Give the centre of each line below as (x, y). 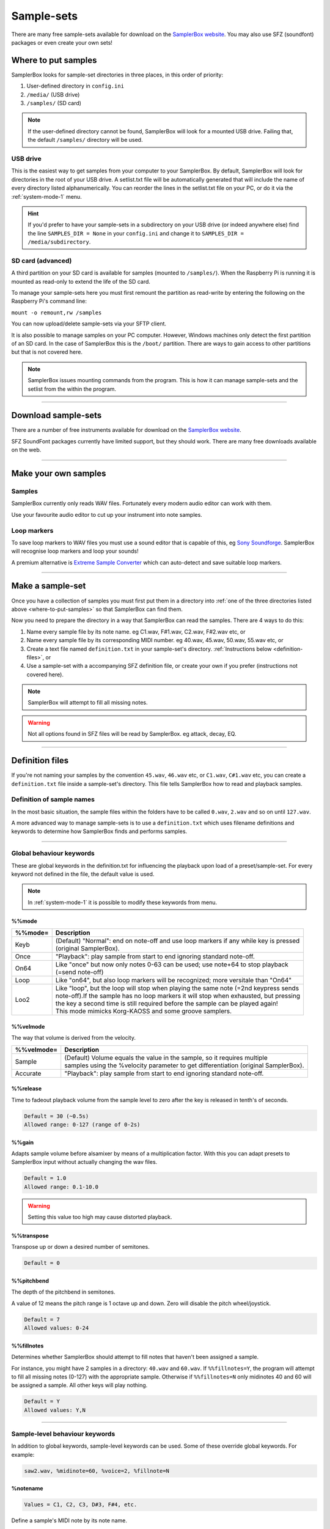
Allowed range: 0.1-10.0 (61, 1187)
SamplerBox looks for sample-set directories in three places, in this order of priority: (117, 75)
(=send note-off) (79, 972)
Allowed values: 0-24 (57, 1328)
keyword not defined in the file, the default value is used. (83, 874)
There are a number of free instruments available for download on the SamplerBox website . (126, 430)
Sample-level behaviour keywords (63, 1434)
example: (23, 1454)
